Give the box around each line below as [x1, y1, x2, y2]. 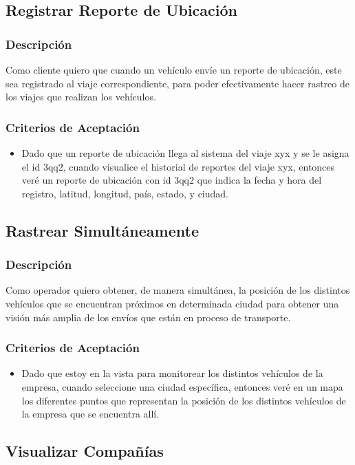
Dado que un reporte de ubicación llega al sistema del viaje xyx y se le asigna [21, 146, 349, 160]
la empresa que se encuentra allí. [21, 407, 160, 421]
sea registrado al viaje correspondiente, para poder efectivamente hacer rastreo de [6, 76, 349, 90]
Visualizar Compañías [6, 440, 164, 462]
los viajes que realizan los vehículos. [6, 89, 156, 104]
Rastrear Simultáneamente [6, 219, 199, 241]
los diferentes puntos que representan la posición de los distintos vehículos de [21, 393, 346, 407]
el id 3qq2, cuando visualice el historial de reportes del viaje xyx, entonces [21, 159, 335, 173]
